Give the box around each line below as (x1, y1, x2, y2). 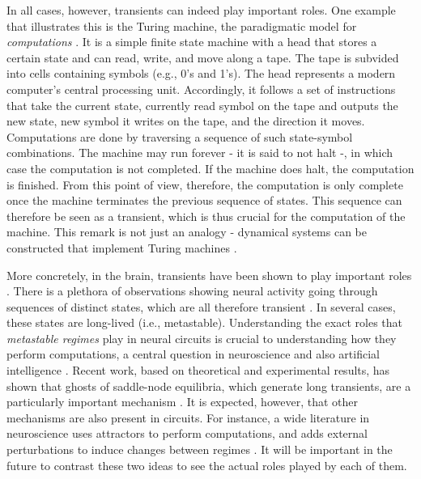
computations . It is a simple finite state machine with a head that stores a (6, 33, 377, 50)
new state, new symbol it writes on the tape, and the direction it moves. (6, 112, 365, 129)
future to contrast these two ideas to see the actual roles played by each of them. (6, 456, 407, 473)
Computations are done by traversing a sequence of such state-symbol (6, 128, 353, 145)
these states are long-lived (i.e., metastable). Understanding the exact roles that (6, 314, 402, 331)
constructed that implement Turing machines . (6, 239, 237, 256)
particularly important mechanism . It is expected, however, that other (6, 393, 358, 410)
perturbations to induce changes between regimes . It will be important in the (6, 441, 393, 458)
